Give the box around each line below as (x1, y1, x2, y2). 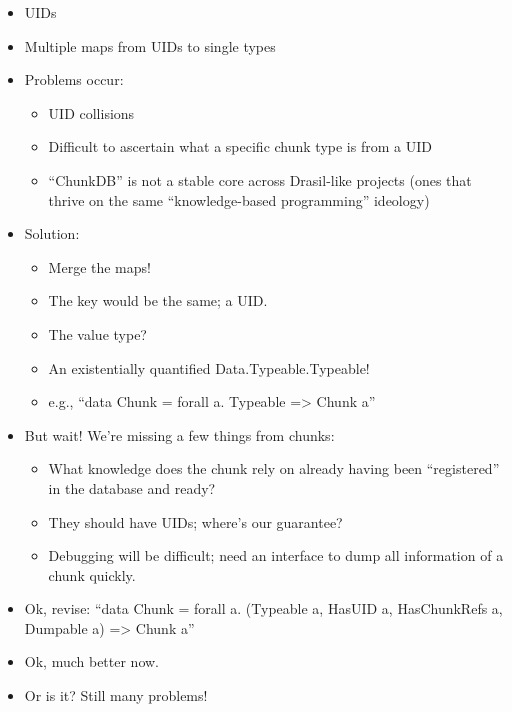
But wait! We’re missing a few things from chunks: (24, 424, 335, 445)
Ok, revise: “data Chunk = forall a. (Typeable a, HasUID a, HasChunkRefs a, (24, 598, 503, 619)
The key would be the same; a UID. (48, 290, 268, 311)
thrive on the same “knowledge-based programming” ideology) (48, 189, 430, 210)
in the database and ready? (48, 477, 216, 498)
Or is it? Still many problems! (24, 685, 208, 706)
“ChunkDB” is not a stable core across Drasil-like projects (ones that (48, 169, 472, 190)
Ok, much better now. (24, 651, 160, 672)
